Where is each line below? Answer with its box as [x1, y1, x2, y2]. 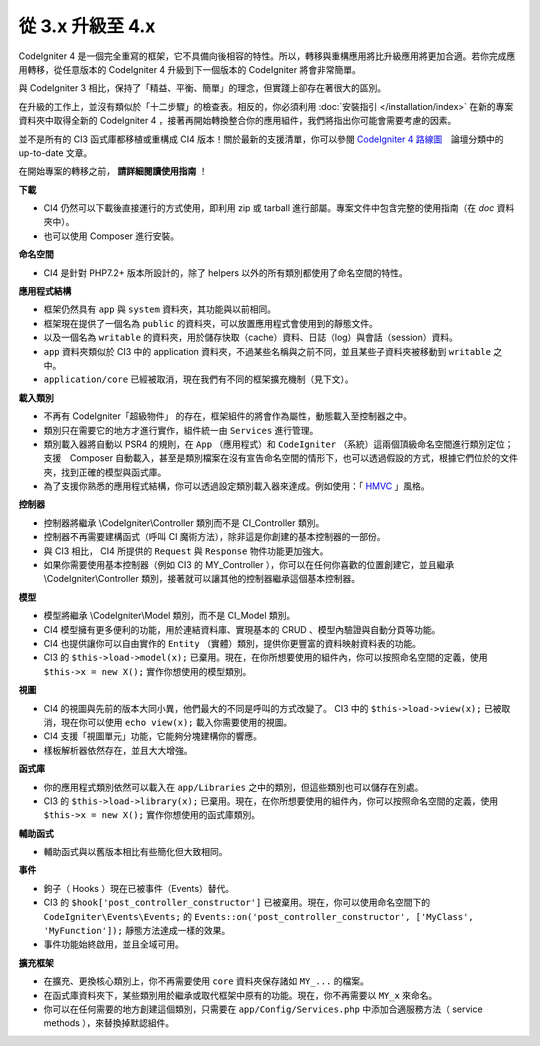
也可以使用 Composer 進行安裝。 [43, 230, 180, 242]
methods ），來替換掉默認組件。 [43, 1017, 175, 1029]
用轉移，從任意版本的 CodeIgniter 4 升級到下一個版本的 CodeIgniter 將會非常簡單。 [18, 63, 362, 75]
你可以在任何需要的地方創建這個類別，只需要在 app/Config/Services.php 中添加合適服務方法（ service [43, 1003, 484, 1015]
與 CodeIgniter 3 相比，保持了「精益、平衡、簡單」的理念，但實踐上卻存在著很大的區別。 [18, 82, 387, 94]
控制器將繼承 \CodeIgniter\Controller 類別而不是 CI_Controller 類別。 [43, 516, 325, 529]
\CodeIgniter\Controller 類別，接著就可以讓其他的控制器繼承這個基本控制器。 [43, 573, 360, 585]
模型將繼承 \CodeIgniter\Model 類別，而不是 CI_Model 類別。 [43, 610, 296, 622]
